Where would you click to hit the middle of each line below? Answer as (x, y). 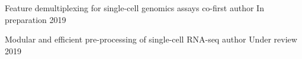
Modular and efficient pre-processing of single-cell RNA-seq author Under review (151, 39)
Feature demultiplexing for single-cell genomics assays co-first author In (134, 8)
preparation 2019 (36, 19)
